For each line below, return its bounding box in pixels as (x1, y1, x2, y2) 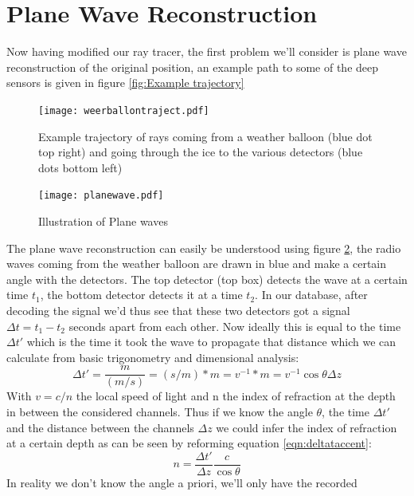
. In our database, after (255, 286, 368, 303)
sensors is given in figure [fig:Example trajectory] (6, 74, 244, 91)
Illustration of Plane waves (38, 213, 168, 229)
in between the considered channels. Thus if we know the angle (6, 403, 313, 419)
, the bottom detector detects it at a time (40, 286, 243, 303)
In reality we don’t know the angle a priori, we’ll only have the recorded (6, 474, 357, 490)
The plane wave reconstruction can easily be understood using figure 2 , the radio (6, 239, 401, 256)
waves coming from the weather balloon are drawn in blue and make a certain (6, 255, 387, 272)
